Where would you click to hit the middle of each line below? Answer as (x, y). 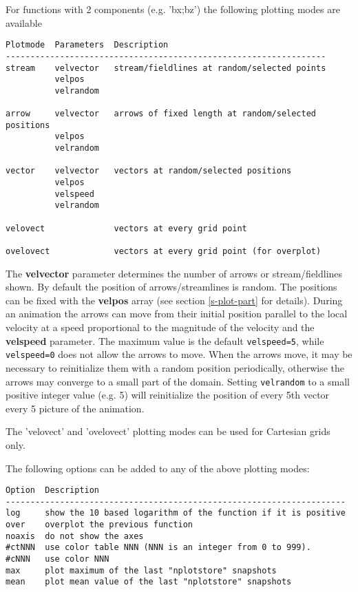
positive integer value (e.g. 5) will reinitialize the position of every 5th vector (168, 395)
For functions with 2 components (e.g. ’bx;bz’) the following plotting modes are (173, 9)
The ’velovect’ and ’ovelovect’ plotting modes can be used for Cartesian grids (168, 431)
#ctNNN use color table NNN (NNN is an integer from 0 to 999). (158, 548)
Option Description (53, 490)
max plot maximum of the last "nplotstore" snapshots (141, 570)
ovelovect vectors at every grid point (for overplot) (164, 251)
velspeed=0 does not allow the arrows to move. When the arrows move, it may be (179, 354)
